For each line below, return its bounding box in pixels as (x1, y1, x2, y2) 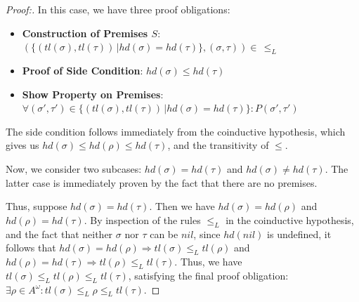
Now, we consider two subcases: (6, 161, 142, 176)
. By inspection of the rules (84, 212, 201, 227)
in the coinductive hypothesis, (226, 212, 354, 227)
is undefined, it (267, 226, 332, 241)
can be (150, 226, 178, 241)
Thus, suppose (6, 199, 67, 214)
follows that (6, 240, 56, 255)
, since (193, 226, 221, 241)
